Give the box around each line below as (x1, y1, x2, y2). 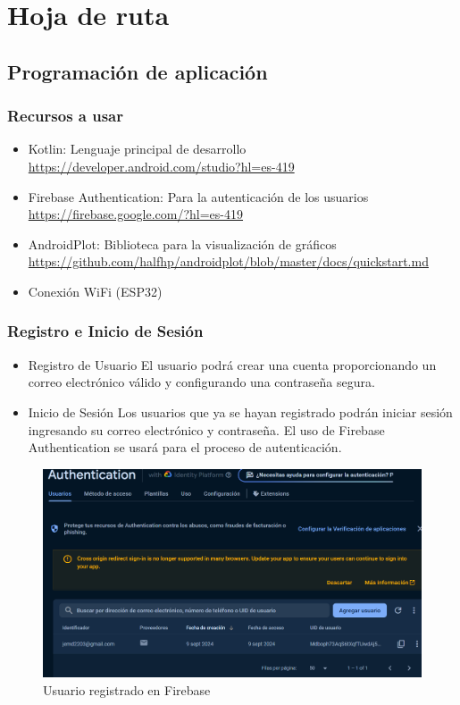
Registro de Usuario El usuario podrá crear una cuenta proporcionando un (28, 355, 437, 373)
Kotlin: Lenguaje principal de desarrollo (28, 139, 247, 158)
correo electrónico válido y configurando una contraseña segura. (28, 373, 375, 391)
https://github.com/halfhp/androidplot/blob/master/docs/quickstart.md (28, 252, 429, 271)
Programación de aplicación (7, 57, 268, 85)
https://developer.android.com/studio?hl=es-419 (28, 156, 295, 175)
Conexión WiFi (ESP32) (28, 281, 163, 300)
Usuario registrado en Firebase (43, 680, 211, 699)
